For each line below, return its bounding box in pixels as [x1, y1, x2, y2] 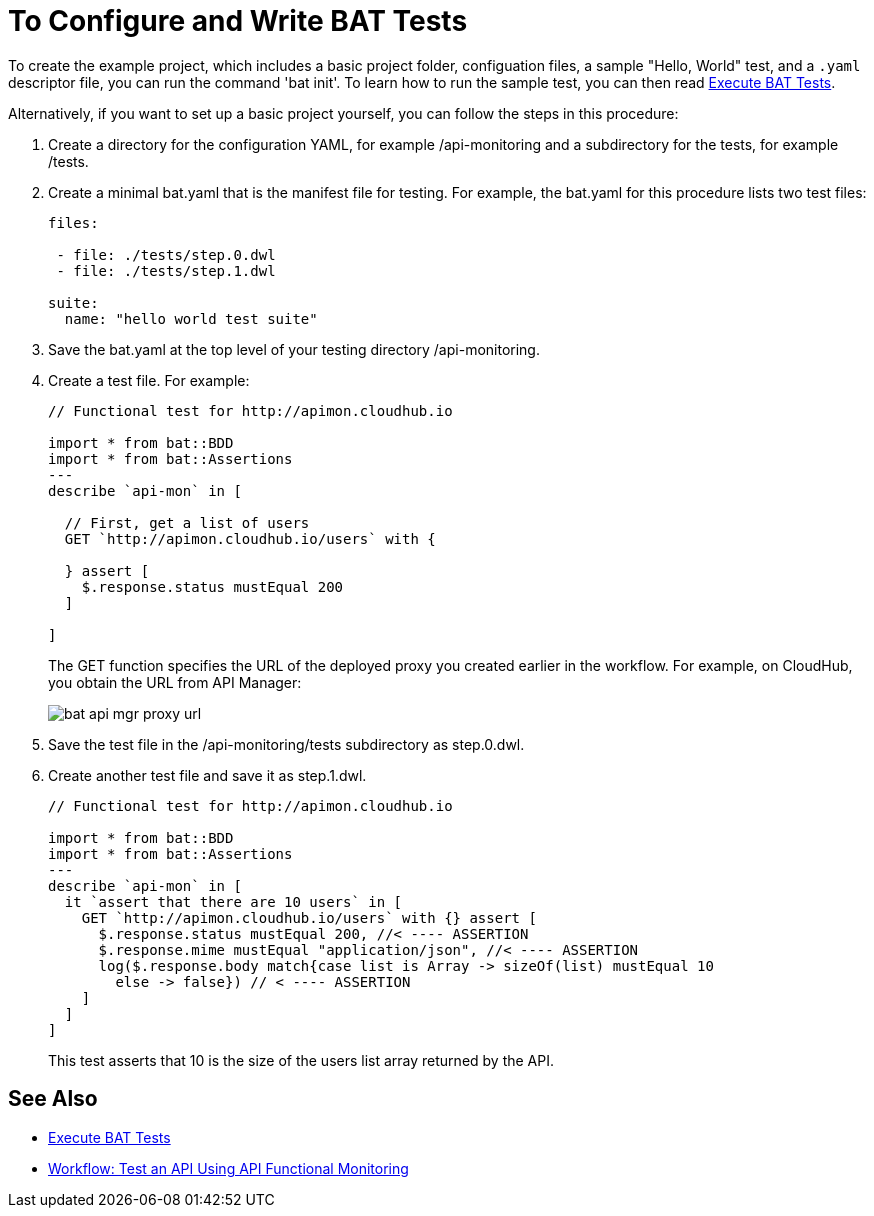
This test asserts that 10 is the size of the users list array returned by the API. [48, 1051, 555, 1069]
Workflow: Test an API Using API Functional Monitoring [48, 1159, 409, 1177]
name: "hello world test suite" [64, 310, 318, 327]
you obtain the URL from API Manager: [48, 673, 302, 691]
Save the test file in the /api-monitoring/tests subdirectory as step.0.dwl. [48, 735, 525, 753]
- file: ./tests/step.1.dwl [56, 262, 276, 279]
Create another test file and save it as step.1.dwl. [48, 766, 367, 784]
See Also [8, 1086, 98, 1112]
